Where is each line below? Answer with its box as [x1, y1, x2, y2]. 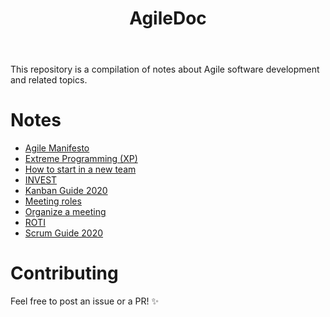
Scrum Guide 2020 [24, 227, 104, 239]
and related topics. [10, 74, 88, 86]
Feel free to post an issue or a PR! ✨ [10, 295, 159, 307]
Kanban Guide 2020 [24, 185, 108, 197]
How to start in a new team [24, 163, 137, 176]
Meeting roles [24, 195, 82, 207]
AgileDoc [129, 7, 207, 30]
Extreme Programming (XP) [24, 153, 138, 165]
